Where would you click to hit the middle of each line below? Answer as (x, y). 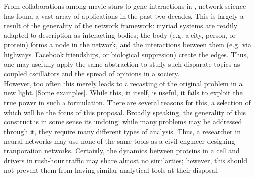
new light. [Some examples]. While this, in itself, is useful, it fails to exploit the (123, 93)
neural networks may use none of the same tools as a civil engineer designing (120, 141)
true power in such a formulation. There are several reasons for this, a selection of (127, 102)
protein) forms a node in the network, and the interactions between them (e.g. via (127, 44)
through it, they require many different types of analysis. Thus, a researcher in (122, 131)
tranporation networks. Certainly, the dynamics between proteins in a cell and (122, 150)
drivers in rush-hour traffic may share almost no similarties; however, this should (126, 160)
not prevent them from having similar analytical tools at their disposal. (112, 170)
